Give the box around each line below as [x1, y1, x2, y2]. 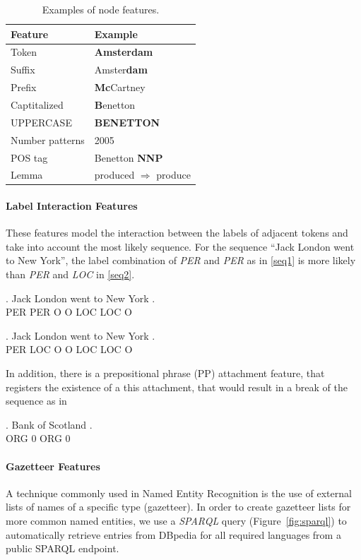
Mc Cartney [94, 80, 146, 95]
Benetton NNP [94, 150, 163, 165]
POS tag [11, 150, 48, 165]
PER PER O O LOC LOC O [6, 304, 132, 319]
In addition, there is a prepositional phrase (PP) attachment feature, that [6, 365, 325, 380]
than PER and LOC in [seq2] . [6, 267, 135, 282]
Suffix [11, 62, 35, 77]
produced [94, 167, 135, 182]
